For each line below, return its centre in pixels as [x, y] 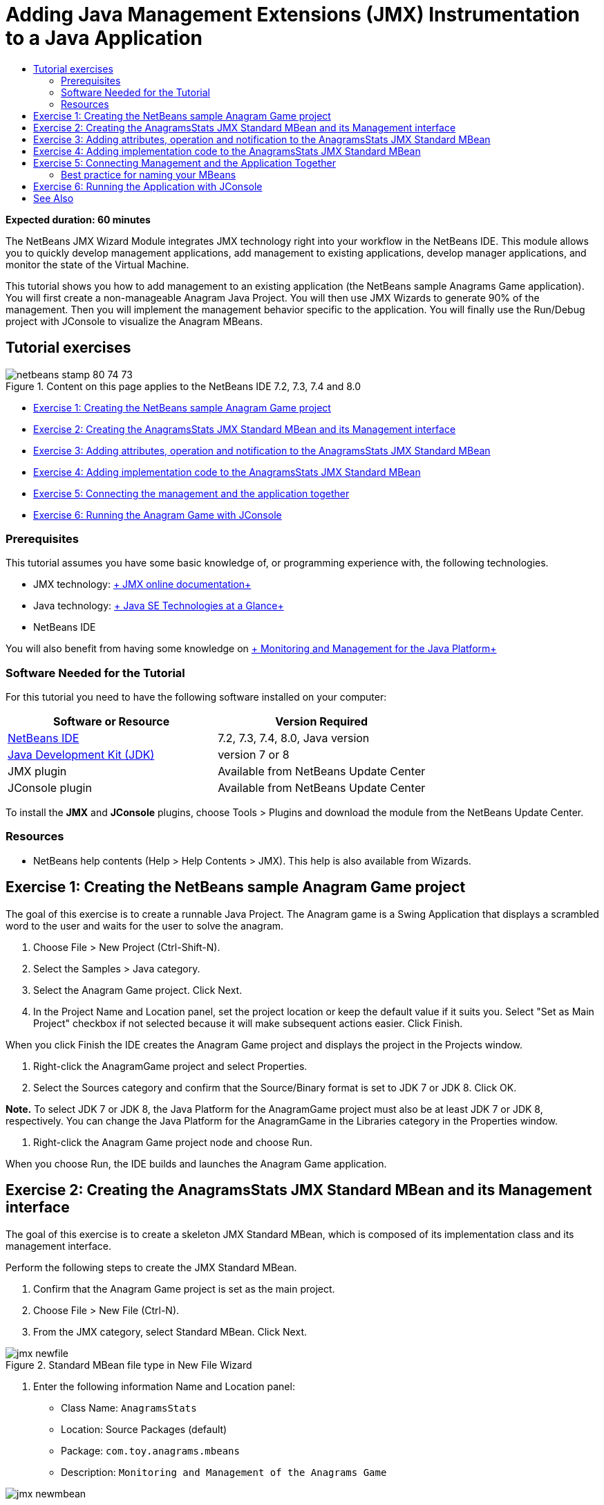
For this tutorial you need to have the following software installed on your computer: [196, 697]
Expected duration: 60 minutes [78, 219]
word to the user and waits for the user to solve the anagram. [145, 925]
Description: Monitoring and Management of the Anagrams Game [224, 1472]
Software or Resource [111, 722]
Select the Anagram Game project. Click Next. [138, 990]
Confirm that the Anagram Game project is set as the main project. [184, 1289]
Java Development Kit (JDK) [81, 755]
